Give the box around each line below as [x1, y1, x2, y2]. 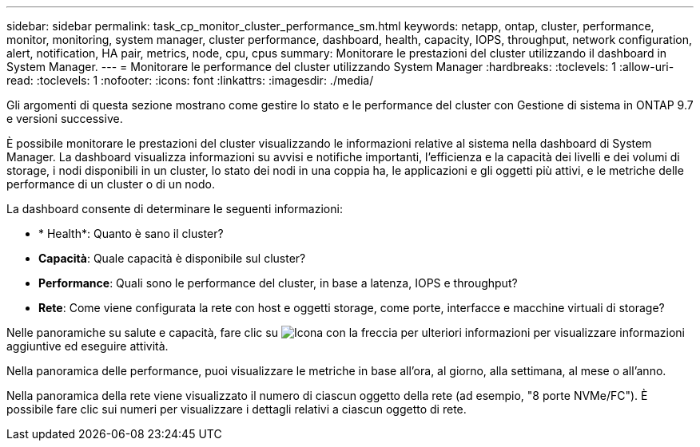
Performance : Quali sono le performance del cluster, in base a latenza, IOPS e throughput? [38, 276, 518, 290]
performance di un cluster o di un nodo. [6, 177, 216, 191]
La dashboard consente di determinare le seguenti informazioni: [6, 202, 343, 216]
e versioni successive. [6, 112, 123, 125]
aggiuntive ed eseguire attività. [6, 339, 169, 353]
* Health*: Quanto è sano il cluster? [38, 227, 224, 240]
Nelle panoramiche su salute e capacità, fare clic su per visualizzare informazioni [6, 326, 685, 339]
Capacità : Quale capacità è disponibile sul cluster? [38, 251, 306, 265]
